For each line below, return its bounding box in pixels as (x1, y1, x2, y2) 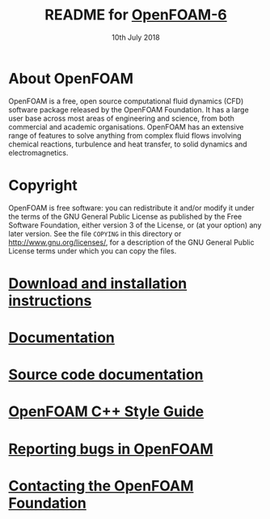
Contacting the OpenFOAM (8, 476, 194, 495)
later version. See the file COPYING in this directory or (8, 228, 182, 238)
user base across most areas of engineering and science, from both (8, 113, 234, 123)
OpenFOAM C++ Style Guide (8, 402, 205, 421)
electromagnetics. (8, 147, 69, 157)
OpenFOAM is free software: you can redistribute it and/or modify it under (8, 202, 255, 212)
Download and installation (8, 274, 188, 292)
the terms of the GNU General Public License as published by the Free (8, 211, 243, 221)
